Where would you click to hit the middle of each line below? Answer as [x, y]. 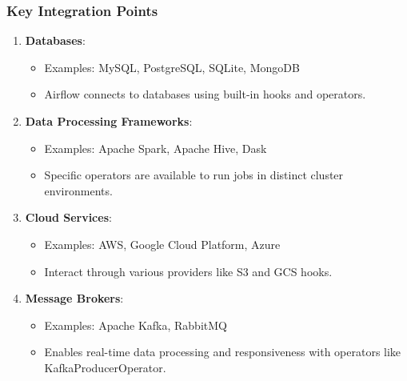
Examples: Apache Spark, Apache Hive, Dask [156, 148]
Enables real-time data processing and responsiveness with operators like [223, 352]
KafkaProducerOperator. [105, 367]
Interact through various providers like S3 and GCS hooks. [188, 271]
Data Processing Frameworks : [109, 121]
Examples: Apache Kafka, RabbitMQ [136, 325]
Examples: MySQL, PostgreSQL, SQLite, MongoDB [172, 67]
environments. [78, 190]
